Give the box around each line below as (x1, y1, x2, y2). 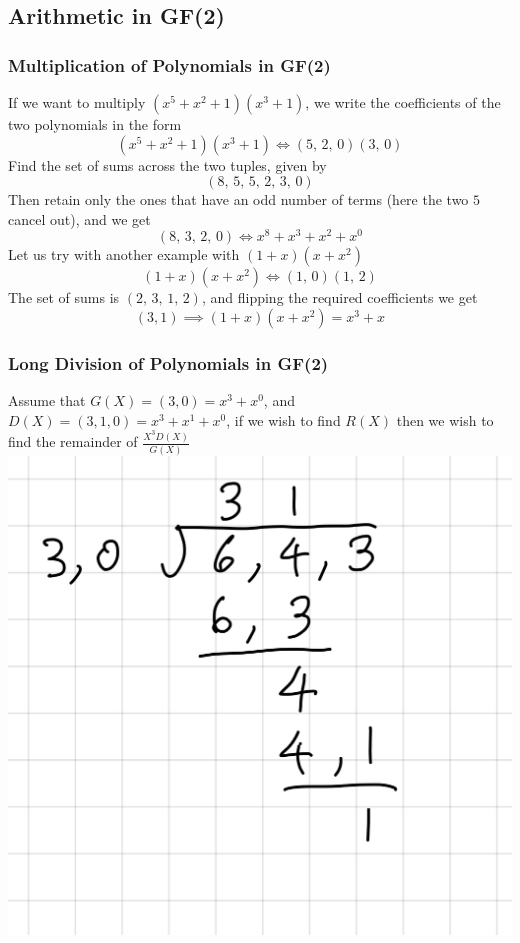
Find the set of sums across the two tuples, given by (8, 154, 327, 175)
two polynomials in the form (8, 114, 182, 134)
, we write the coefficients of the (305, 92, 501, 112)
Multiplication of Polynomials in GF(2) (8, 52, 331, 77)
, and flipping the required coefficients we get (201, 287, 478, 308)
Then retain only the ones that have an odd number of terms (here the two (8, 189, 469, 210)
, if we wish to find (226, 409, 341, 430)
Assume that (8, 390, 86, 411)
